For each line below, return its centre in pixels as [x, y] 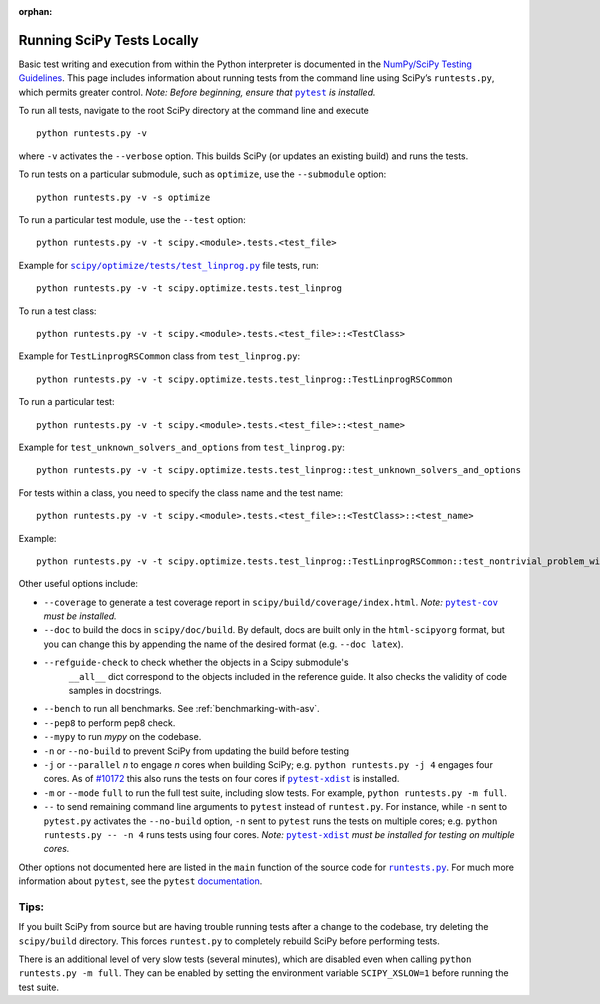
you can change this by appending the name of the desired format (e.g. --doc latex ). [223, 644]
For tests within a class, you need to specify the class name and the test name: [181, 492]
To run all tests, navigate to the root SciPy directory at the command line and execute [193, 111]
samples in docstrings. [115, 691]
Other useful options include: [78, 584]
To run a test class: [57, 311]
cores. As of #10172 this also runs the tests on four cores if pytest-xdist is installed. [221, 779]
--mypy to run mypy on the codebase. [122, 737]
